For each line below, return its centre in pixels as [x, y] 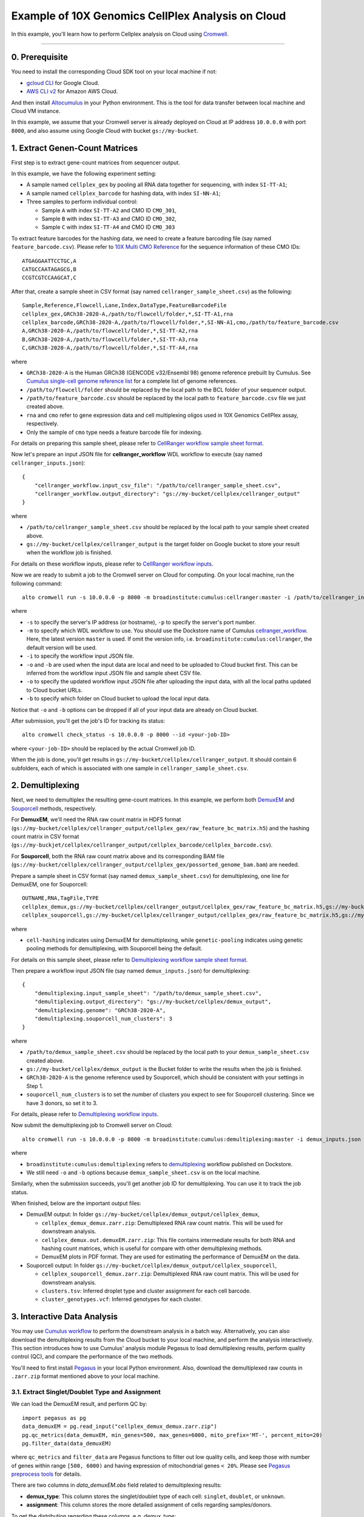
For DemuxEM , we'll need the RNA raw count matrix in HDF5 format [96, 820]
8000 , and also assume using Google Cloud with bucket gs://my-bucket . [105, 130]
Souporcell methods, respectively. [54, 808]
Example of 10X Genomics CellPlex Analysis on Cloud [149, 16]
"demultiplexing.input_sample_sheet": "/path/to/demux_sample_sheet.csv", [148, 993]
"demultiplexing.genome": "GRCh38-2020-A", [100, 1010]
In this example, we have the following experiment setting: [84, 174]
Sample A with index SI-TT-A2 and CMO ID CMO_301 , [109, 210]
